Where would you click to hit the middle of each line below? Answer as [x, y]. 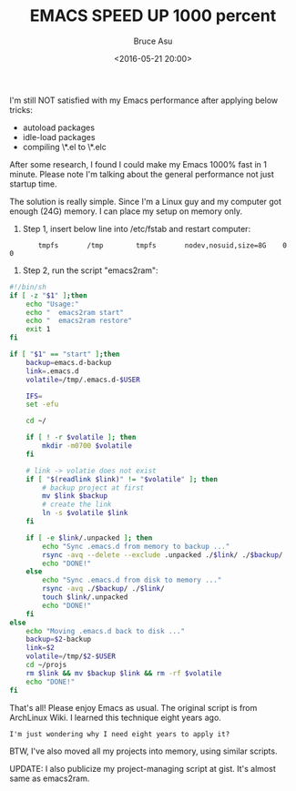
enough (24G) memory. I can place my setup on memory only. [126, 211]
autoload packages [59, 127]
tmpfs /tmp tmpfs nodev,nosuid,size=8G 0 [162, 245]
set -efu [42, 405]
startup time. [33, 184]
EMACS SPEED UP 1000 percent [153, 16]
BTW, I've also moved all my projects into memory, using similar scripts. [143, 751]
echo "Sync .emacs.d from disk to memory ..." [132, 580]
